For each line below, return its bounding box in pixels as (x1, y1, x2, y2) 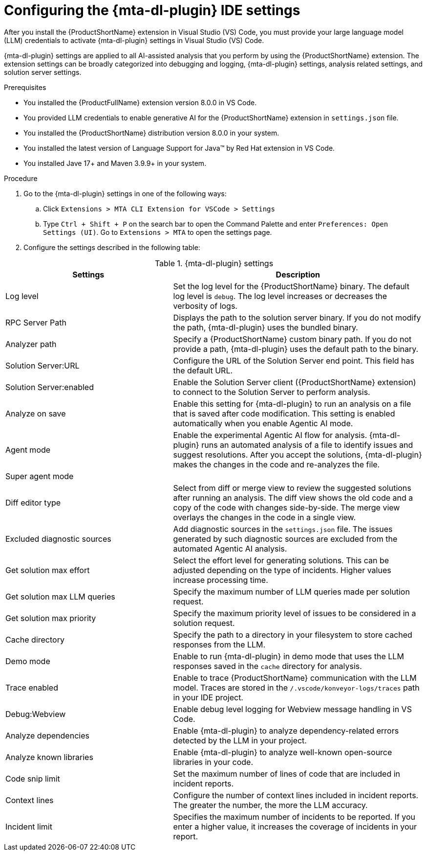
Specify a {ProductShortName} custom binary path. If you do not (173, 334, 412, 344)
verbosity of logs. (173, 300, 237, 311)
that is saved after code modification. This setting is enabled (173, 408, 395, 418)
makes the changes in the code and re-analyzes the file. (173, 459, 380, 469)
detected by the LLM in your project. (173, 735, 307, 745)
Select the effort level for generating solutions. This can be (173, 555, 389, 565)
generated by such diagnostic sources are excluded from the (173, 533, 398, 544)
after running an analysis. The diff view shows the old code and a (173, 492, 413, 503)
